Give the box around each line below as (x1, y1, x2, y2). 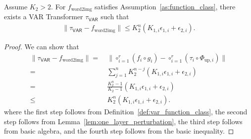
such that (100, 11, 129, 22)
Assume (4, 1, 28, 11)
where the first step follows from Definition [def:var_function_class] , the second (4, 106, 248, 116)
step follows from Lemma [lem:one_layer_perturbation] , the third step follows (4, 116, 243, 126)
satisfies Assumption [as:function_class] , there (95, 1, 236, 11)
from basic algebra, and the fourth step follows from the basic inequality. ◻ (4, 126, 234, 136)
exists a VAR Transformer (4, 11, 83, 22)
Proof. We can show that (4, 41, 79, 52)
